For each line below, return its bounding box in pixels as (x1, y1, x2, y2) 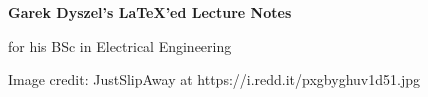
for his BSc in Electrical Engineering (8, 35, 232, 56)
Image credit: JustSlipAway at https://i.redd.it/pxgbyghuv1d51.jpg (8, 69, 420, 90)
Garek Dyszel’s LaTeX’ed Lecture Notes (8, 2, 292, 22)
